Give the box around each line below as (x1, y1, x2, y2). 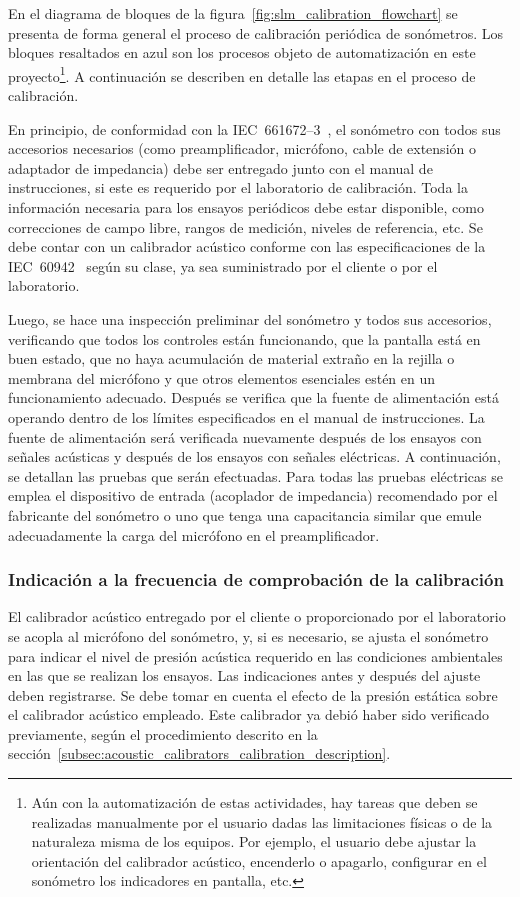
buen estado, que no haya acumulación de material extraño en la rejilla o (8, 348, 455, 369)
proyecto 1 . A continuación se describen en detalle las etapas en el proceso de (8, 62, 476, 86)
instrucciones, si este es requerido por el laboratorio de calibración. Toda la (8, 177, 468, 198)
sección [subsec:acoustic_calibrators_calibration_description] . (8, 743, 391, 764)
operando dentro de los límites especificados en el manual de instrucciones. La (8, 406, 485, 427)
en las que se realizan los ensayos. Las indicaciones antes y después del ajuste (8, 665, 481, 686)
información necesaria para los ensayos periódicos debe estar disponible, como (8, 197, 484, 217)
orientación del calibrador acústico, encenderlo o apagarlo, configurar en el (31, 850, 487, 871)
